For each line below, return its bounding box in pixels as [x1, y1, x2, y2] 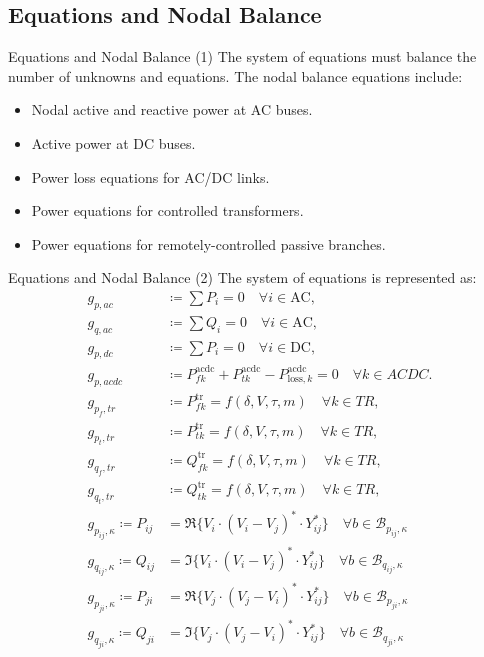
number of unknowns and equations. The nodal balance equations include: [8, 65, 463, 86]
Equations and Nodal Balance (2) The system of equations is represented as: [8, 267, 477, 288]
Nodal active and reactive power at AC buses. [31, 99, 313, 120]
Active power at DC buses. [31, 132, 196, 153]
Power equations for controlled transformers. [31, 200, 304, 221]
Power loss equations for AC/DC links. [31, 166, 270, 187]
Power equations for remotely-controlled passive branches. [31, 233, 386, 254]
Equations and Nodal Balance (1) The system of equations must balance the [8, 46, 477, 67]
